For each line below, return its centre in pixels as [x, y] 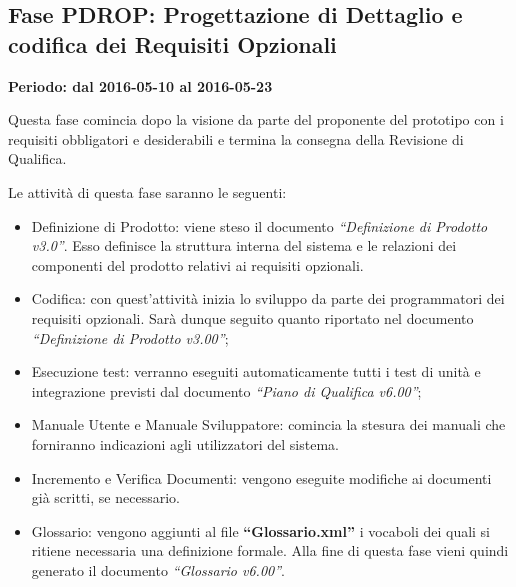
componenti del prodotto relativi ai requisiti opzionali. [197, 264]
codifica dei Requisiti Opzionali [172, 43]
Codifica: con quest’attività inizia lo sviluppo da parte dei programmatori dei [268, 298]
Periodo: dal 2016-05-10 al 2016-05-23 [140, 85]
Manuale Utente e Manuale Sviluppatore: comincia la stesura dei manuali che [268, 424]
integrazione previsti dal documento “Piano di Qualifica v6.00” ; [226, 390]
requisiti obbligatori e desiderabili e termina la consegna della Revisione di [236, 138]
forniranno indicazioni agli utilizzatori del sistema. [185, 443]
